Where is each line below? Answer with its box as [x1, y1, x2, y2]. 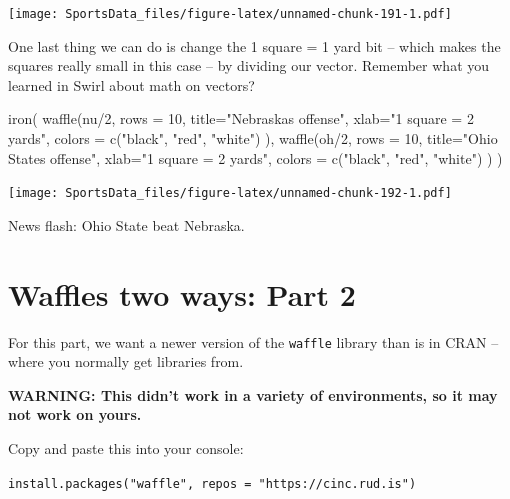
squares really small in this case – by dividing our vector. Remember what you [8, 55, 490, 76]
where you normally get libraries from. [8, 351, 244, 372]
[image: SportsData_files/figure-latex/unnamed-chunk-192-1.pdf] [8, 186, 452, 201]
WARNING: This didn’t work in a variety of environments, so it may [8, 384, 498, 405]
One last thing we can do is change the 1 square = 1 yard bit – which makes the [8, 35, 501, 56]
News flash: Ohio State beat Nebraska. [8, 214, 245, 235]
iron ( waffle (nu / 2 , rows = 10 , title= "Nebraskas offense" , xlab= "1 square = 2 [8, 108, 474, 129]
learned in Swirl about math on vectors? [8, 74, 255, 95]
